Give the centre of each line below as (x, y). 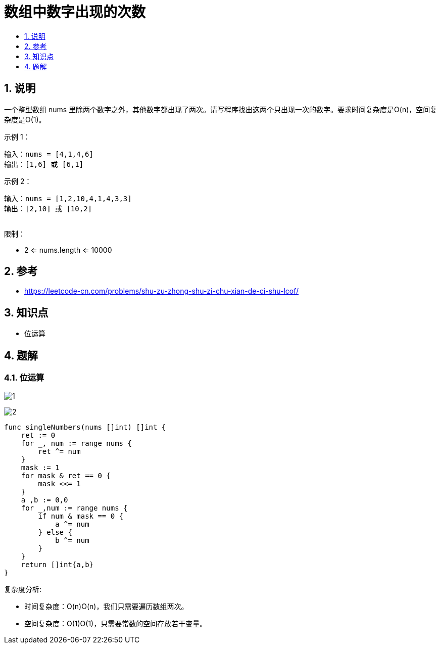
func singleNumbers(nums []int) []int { (85, 427)
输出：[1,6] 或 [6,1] (44, 164)
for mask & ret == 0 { (66, 475)
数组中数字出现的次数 (75, 12)
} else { (55, 532)
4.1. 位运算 (24, 378)
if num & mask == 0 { (81, 516)
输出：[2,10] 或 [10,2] (48, 209)
